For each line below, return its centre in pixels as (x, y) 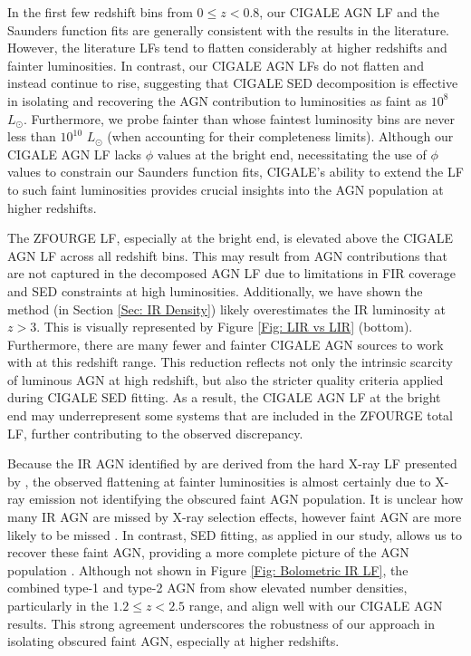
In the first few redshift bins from (100, 12)
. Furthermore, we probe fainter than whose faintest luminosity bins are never (239, 118)
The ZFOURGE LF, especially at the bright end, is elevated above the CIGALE (231, 238)
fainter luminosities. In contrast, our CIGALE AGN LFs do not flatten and (216, 65)
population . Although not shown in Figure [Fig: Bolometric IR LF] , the (208, 569)
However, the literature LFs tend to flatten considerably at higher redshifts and (227, 48)
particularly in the (58, 605)
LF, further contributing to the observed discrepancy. (155, 433)
